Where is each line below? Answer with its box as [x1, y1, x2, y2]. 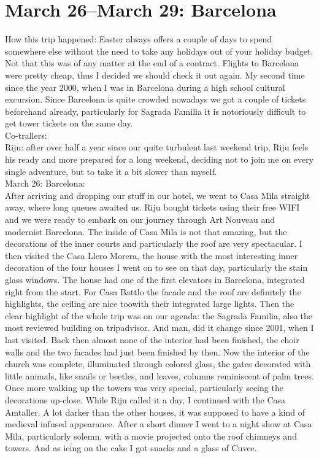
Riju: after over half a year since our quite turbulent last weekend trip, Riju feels [5, 141, 309, 153]
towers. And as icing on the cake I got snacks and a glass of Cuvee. [5, 441, 257, 454]
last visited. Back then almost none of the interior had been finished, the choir [5, 333, 299, 346]
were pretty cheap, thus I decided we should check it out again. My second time [5, 68, 305, 81]
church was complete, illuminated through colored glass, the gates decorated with [5, 357, 311, 370]
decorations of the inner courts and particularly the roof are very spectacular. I [5, 237, 302, 250]
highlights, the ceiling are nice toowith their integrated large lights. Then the [5, 297, 294, 310]
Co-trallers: [5, 128, 47, 141]
